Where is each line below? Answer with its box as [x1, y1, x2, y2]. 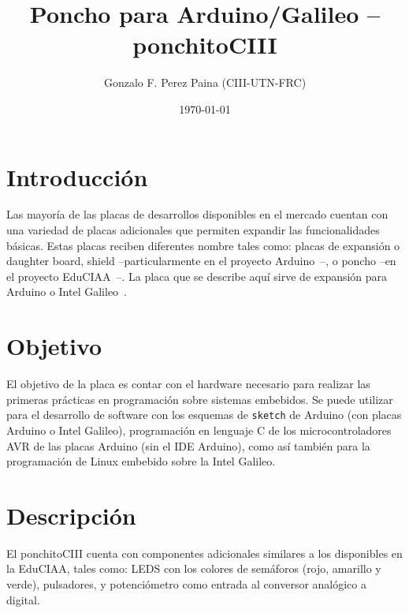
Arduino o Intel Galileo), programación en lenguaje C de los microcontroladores [6, 421, 392, 438]
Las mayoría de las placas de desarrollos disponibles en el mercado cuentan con [6, 206, 389, 222]
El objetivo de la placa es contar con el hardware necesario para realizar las [6, 376, 370, 392]
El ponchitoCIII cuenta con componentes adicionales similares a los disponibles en [6, 544, 403, 561]
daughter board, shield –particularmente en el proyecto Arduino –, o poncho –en [6, 252, 396, 269]
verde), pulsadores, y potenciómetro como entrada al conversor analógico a [6, 576, 367, 592]
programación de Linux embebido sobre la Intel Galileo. [6, 453, 276, 469]
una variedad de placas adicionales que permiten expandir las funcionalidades [6, 222, 380, 238]
